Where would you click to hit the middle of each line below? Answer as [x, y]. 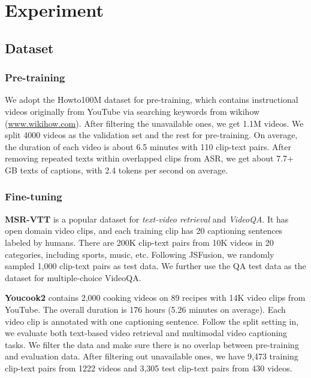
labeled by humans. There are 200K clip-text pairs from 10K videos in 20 [139, 242]
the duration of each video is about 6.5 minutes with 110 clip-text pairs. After [148, 146]
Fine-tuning [34, 196]
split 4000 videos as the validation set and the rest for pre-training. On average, [151, 135]
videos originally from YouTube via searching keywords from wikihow [132, 111]
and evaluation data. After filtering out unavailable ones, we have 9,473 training [152, 356]
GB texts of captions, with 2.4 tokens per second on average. [117, 170]
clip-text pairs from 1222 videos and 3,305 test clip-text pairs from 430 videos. [149, 368]
